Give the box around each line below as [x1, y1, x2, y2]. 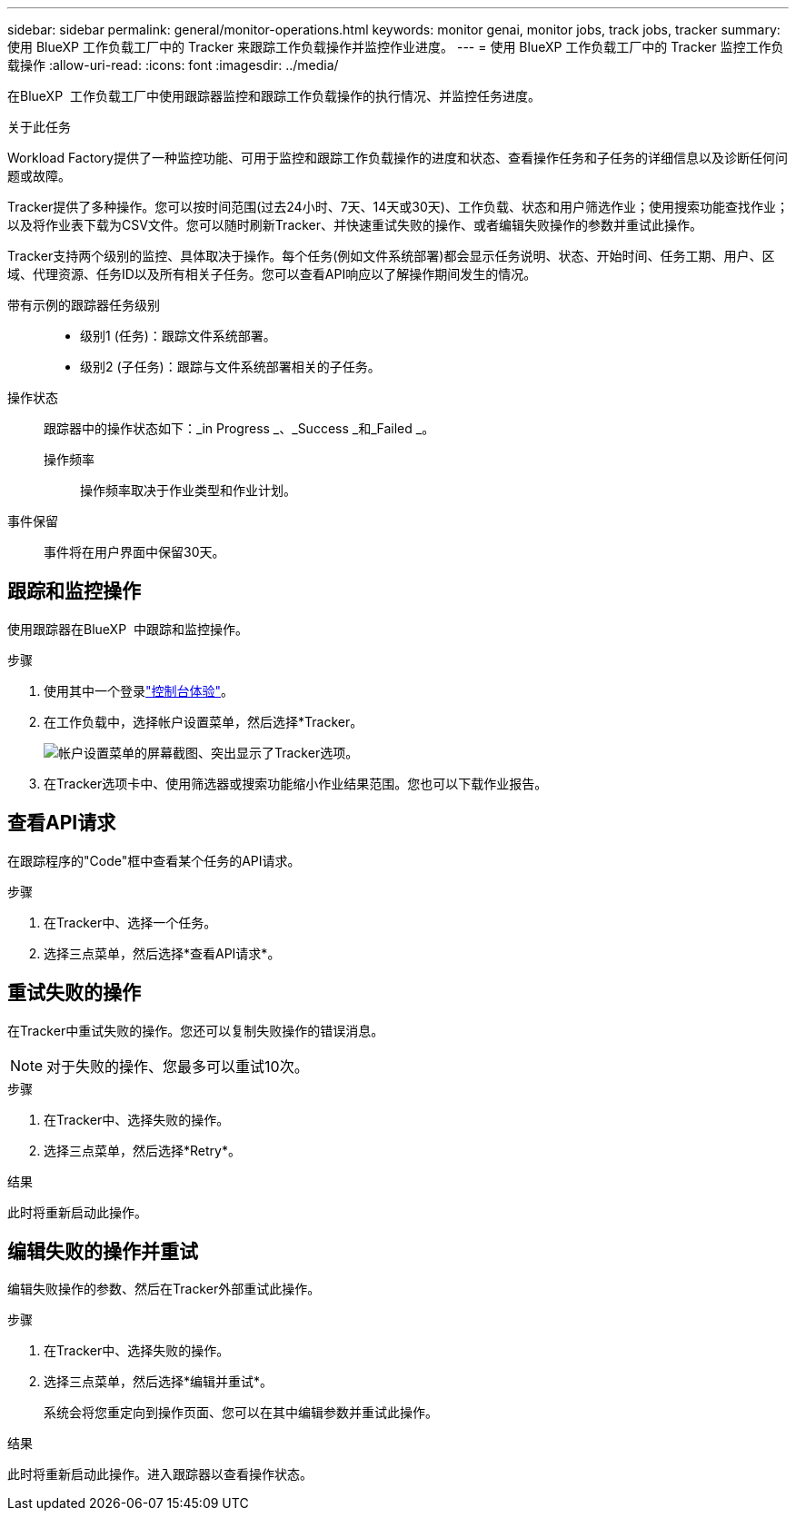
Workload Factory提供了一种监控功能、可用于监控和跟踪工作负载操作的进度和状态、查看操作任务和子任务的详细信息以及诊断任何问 [7, 150, 788, 165]
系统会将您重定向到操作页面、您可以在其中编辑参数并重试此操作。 [44, 1404, 438, 1421]
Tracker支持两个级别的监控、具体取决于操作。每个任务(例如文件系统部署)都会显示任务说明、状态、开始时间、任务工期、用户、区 [7, 248, 775, 263]
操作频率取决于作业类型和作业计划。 [80, 482, 296, 498]
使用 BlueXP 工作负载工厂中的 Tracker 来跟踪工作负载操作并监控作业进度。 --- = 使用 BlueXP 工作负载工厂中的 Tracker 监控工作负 [7, 39, 784, 55]
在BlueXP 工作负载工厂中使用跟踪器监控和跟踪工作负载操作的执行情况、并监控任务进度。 [7, 88, 541, 104]
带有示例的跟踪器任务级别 [7, 297, 160, 313]
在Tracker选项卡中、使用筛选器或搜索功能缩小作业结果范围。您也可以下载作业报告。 [44, 775, 548, 791]
